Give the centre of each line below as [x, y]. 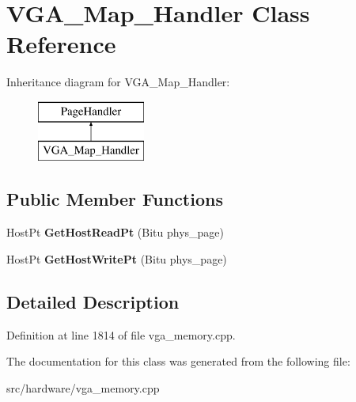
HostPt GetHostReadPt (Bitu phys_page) [116, 232]
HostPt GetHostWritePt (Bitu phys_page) [117, 258]
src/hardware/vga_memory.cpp [83, 387]
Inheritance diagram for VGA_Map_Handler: [118, 82]
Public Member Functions [115, 199]
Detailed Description [93, 301]
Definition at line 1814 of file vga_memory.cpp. [121, 334]
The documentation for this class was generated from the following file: [178, 361]
